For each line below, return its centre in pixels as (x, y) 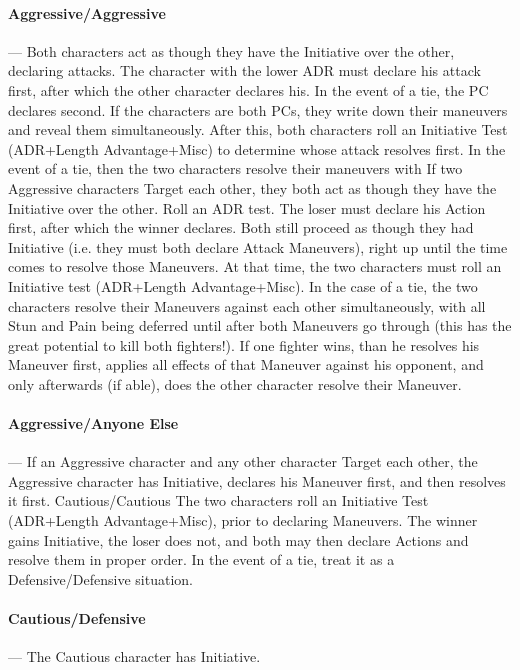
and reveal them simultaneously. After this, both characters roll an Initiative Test (258, 129)
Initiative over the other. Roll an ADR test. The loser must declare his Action (247, 207)
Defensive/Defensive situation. (100, 578)
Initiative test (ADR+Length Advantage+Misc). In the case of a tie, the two (243, 285)
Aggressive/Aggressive (87, 12)
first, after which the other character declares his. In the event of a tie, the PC (248, 89)
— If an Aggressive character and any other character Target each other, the (243, 461)
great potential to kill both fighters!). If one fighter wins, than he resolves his (244, 344)
